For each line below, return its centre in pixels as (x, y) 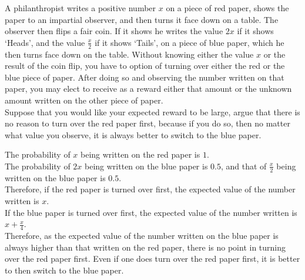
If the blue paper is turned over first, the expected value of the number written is (151, 212)
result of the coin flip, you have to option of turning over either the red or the (145, 66)
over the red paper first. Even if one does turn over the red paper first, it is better (152, 259)
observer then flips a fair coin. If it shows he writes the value (114, 31)
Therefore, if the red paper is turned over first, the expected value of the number (150, 189)
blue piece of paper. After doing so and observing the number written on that (145, 77)
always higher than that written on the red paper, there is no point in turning (145, 247)
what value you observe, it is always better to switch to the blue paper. (133, 134)
